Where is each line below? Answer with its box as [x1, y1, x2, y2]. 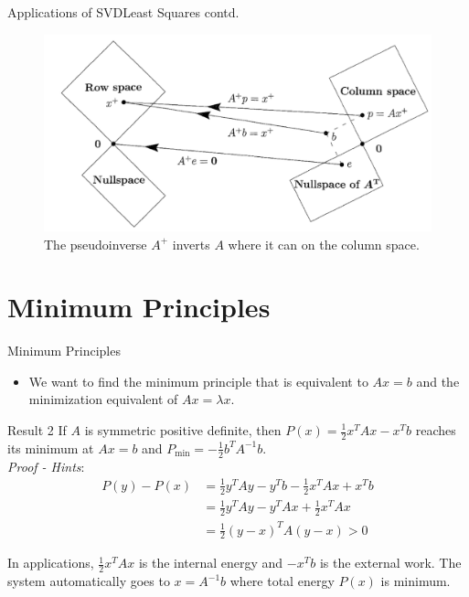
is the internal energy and [138, 553, 283, 572]
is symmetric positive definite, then [84, 421, 282, 439]
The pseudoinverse [44, 234, 147, 253]
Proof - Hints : [7, 456, 85, 475]
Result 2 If [7, 421, 67, 439]
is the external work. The [319, 553, 462, 572]
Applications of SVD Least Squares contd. [7, 3, 240, 21]
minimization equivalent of [28, 389, 178, 409]
